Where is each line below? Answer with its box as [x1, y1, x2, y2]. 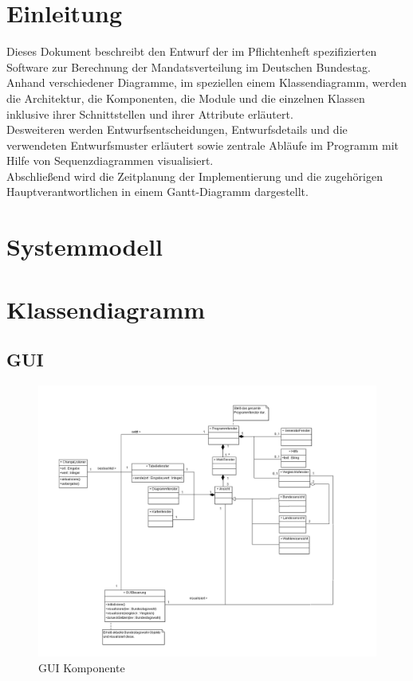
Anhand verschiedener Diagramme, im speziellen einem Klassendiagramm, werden [6, 74, 407, 91]
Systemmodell [6, 230, 163, 263]
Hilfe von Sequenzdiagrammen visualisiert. [6, 152, 214, 169]
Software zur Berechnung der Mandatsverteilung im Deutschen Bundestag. [6, 58, 371, 75]
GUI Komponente [38, 659, 125, 675]
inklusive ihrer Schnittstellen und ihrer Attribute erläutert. [6, 105, 293, 122]
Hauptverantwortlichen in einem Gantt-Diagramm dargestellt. [6, 183, 309, 200]
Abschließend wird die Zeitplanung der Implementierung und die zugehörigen [6, 167, 383, 184]
